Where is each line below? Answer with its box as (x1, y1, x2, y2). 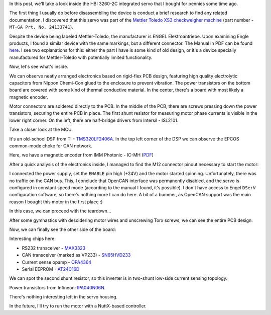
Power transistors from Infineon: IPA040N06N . (9, 284, 106, 290)
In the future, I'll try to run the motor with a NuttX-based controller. (9, 303, 147, 309)
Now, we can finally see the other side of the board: (9, 226, 116, 232)
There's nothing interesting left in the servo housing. (9, 294, 118, 300)
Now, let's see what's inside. (9, 63, 69, 70)
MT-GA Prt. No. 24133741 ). (9, 24, 74, 30)
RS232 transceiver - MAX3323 (22, 245, 85, 251)
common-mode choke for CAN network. (9, 143, 92, 149)
